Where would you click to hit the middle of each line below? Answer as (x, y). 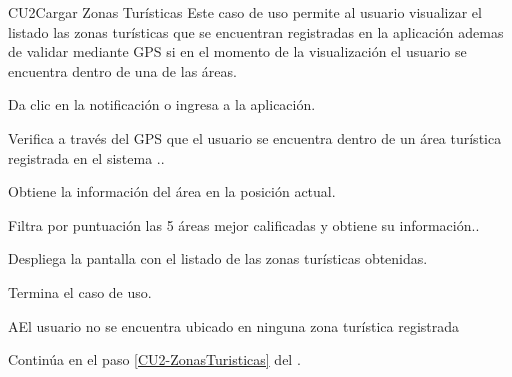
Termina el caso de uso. (80, 291)
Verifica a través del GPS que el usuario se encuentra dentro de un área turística (255, 137)
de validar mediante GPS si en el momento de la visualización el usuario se (237, 51)
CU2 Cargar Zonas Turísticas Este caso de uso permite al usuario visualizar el (245, 12)
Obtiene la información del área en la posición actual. (172, 191)
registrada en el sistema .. (86, 157)
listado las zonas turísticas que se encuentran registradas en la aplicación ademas (256, 31)
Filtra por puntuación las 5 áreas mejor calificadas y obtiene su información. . (244, 224)
